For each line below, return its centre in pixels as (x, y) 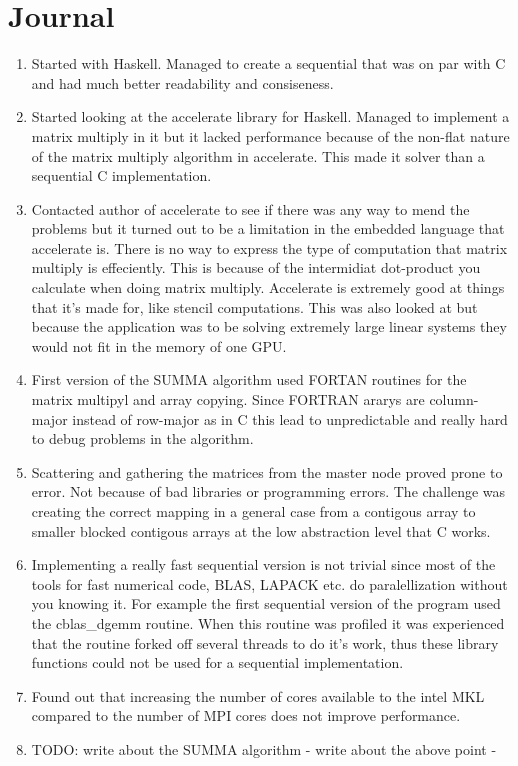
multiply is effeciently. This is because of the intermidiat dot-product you (256, 267)
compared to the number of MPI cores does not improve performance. (246, 715)
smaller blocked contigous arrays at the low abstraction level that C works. (261, 530)
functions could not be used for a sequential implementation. (217, 662)
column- (454, 399)
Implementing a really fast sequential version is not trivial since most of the (263, 564)
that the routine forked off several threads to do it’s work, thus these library (265, 642)
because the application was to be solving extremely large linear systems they (269, 326)
